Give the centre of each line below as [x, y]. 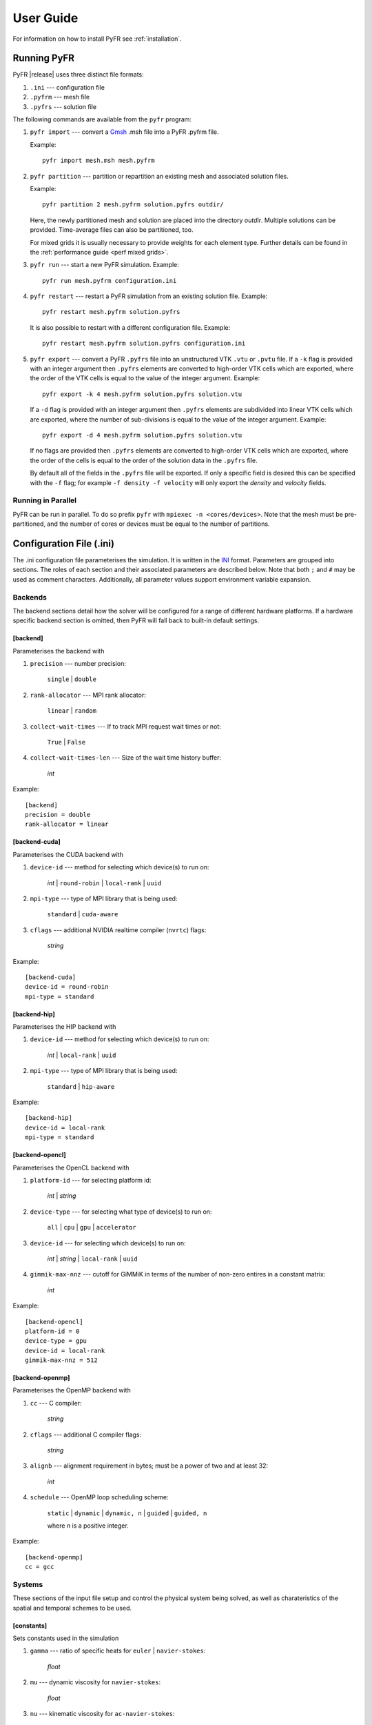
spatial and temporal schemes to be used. [72, 1608]
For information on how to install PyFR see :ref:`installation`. [97, 39]
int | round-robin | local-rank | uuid [104, 883]
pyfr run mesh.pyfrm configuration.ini [110, 280]
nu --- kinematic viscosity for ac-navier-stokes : [102, 1714]
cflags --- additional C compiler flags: [85, 1435]
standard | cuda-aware [83, 914]
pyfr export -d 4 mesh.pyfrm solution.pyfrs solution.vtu [142, 435]
